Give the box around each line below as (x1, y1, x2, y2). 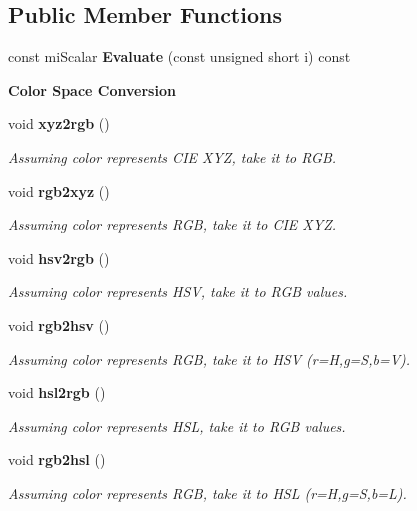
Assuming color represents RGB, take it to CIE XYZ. (8, 214, 337, 235)
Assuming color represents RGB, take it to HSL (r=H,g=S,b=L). (8, 482, 407, 503)
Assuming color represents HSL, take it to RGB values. (8, 415, 346, 436)
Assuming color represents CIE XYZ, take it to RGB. (8, 146, 337, 167)
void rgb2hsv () (8, 314, 110, 335)
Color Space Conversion (8, 79, 176, 100)
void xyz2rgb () (8, 113, 110, 134)
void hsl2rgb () (8, 382, 106, 403)
